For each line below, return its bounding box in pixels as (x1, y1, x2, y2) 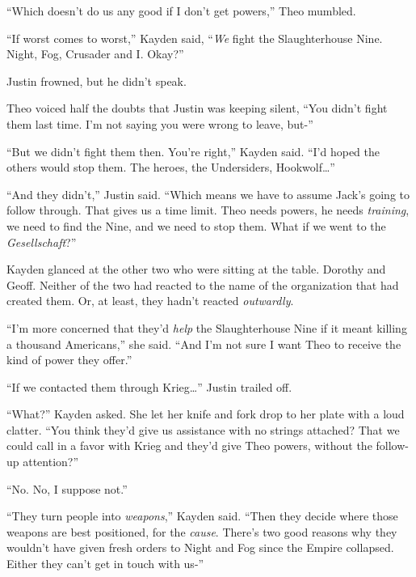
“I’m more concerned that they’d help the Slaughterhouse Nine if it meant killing (6, 319, 407, 336)
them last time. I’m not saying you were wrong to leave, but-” (6, 115, 313, 132)
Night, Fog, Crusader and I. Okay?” (6, 45, 184, 62)
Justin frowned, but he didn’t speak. (6, 72, 187, 89)
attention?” (23, 453, 79, 470)
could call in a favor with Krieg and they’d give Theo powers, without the (6, 437, 372, 454)
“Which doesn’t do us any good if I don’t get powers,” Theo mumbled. (6, 2, 356, 19)
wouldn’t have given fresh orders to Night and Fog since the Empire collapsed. (6, 539, 394, 556)
